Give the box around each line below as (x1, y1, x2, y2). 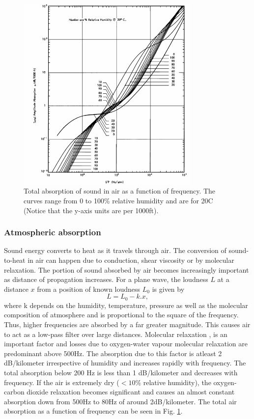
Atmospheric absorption (4, 226, 101, 238)
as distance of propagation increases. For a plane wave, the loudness (4, 274, 208, 284)
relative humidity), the (143, 377, 211, 387)
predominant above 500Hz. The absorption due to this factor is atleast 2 (4, 348, 222, 358)
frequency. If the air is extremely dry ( (4, 377, 119, 387)
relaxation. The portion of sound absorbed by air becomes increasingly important (4, 264, 249, 275)
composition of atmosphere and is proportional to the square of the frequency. (4, 309, 239, 320)
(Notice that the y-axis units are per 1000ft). (24, 205, 159, 215)
